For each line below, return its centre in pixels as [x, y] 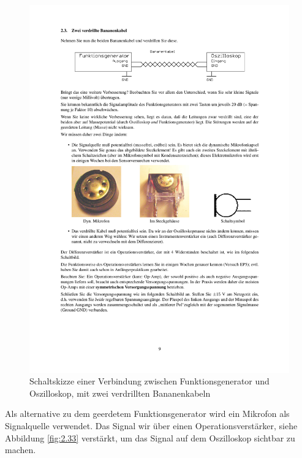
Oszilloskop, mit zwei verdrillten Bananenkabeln [120, 393]
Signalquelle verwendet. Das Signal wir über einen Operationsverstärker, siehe [151, 426]
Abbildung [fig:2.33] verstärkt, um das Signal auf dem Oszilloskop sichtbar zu [150, 437]
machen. [21, 450]
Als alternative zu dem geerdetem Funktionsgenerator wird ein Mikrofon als [147, 414]
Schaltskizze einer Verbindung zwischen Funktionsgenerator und [149, 381]
